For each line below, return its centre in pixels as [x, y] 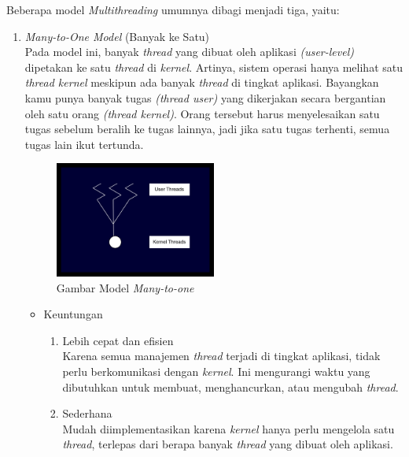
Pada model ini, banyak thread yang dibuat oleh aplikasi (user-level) [189, 52]
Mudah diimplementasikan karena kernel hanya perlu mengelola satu [228, 428]
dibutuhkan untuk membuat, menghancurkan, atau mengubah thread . [230, 386]
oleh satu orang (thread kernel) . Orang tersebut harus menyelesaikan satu [202, 113]
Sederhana [87, 413]
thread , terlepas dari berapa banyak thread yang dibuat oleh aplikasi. [228, 444]
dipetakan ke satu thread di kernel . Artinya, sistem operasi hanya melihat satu [214, 67]
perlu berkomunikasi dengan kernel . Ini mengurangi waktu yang [216, 371]
